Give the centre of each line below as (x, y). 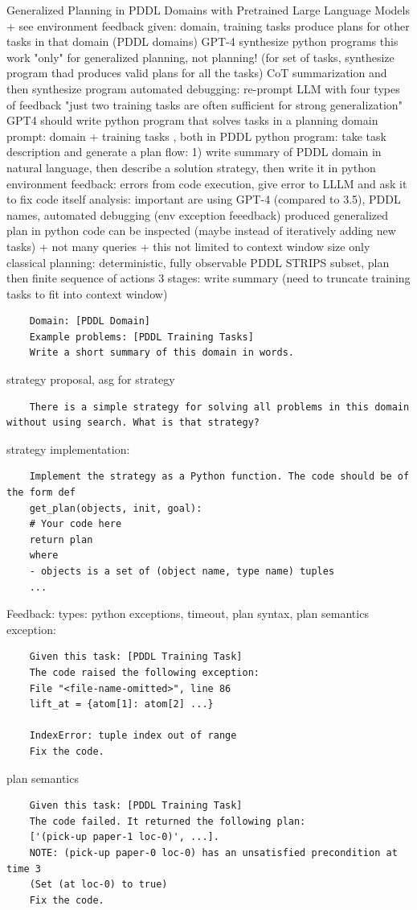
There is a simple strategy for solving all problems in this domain (219, 407)
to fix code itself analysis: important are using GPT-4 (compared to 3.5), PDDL (204, 199)
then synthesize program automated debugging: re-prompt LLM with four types (203, 88)
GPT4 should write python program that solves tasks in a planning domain (192, 120)
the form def (41, 493)
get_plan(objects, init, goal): (116, 508)
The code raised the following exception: (144, 672)
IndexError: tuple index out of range (133, 736)
